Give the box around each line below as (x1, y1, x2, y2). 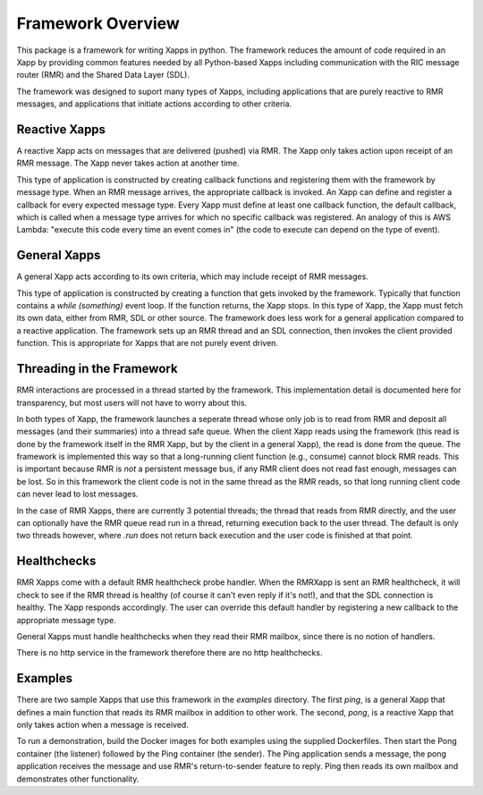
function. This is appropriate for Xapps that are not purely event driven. (16, 338, 279, 349)
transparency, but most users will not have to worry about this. (16, 397, 248, 408)
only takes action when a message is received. (16, 719, 190, 730)
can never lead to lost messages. (16, 488, 139, 500)
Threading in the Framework (16, 361, 178, 376)
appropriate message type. (16, 614, 116, 625)
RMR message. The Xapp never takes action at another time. (16, 157, 240, 169)
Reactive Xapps (16, 122, 106, 137)
